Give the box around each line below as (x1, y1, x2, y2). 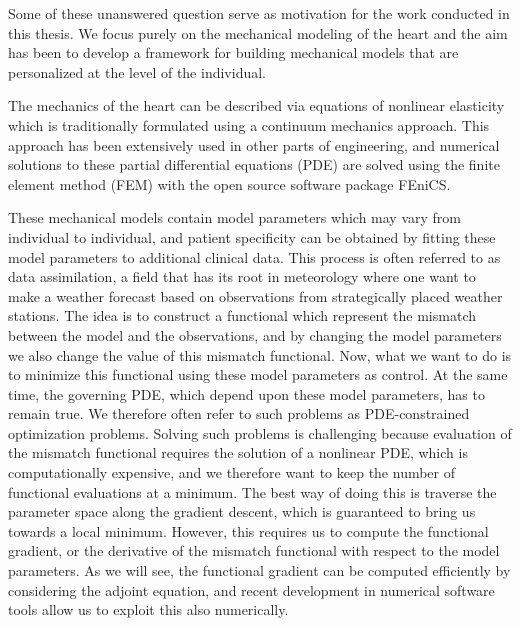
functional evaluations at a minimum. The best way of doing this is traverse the (8, 481, 497, 502)
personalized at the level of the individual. (8, 61, 266, 82)
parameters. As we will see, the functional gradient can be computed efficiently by (8, 560, 511, 581)
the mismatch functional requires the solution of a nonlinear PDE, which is (8, 442, 468, 463)
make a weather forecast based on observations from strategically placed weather (8, 285, 503, 306)
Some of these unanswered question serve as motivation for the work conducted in (8, 3, 510, 23)
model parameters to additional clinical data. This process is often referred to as (8, 246, 501, 267)
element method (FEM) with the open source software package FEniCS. (8, 173, 451, 194)
